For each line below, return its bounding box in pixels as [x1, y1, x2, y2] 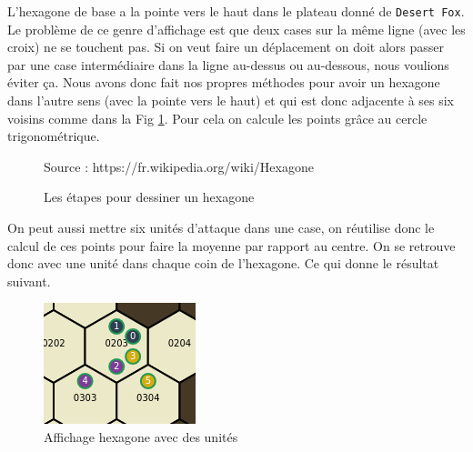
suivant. [7, 271, 51, 290]
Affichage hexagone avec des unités [44, 427, 238, 446]
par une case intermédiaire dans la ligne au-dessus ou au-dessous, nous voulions [7, 55, 449, 74]
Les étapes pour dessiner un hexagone [44, 187, 255, 206]
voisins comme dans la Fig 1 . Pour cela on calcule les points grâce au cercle [7, 108, 428, 127]
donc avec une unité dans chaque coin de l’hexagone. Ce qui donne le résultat [7, 254, 439, 273]
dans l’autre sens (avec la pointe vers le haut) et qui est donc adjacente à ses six [7, 91, 455, 110]
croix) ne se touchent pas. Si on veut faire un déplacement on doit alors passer [7, 37, 445, 56]
